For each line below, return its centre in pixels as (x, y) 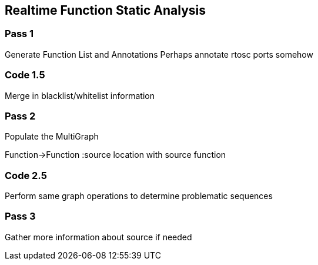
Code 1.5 (25, 75)
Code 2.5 (26, 175)
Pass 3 (20, 216)
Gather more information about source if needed (98, 237)
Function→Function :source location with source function (116, 155)
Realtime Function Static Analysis (106, 10)
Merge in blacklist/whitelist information (80, 95)
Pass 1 (19, 34)
